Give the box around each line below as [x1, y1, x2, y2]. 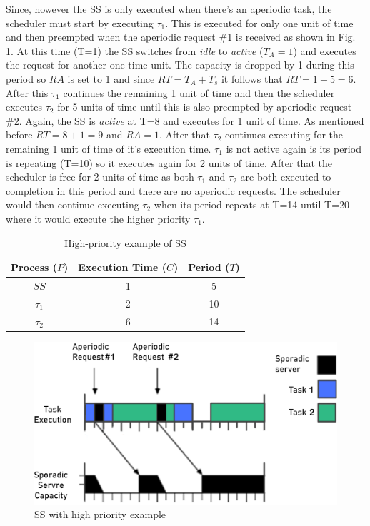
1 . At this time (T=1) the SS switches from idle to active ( [6, 43, 264, 58]
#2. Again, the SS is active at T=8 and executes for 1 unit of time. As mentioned [6, 113, 364, 128]
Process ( [11, 260, 58, 275]
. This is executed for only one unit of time [165, 15, 354, 30]
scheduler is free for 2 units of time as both [6, 169, 194, 184]
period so [6, 71, 46, 86]
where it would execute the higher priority [6, 211, 191, 226]
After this [6, 85, 49, 100]
